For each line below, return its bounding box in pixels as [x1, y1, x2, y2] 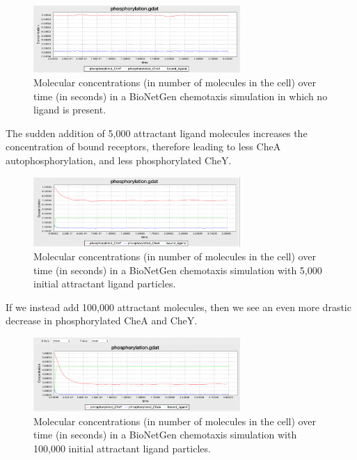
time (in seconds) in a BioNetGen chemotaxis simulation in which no [33, 88, 328, 103]
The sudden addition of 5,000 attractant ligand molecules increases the [6, 125, 308, 140]
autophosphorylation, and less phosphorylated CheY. [6, 153, 232, 168]
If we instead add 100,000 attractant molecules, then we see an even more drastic [6, 299, 351, 314]
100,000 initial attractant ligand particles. [33, 441, 211, 455]
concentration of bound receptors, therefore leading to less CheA [6, 139, 281, 154]
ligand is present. [33, 102, 106, 117]
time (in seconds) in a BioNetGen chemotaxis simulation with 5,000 [33, 262, 322, 277]
